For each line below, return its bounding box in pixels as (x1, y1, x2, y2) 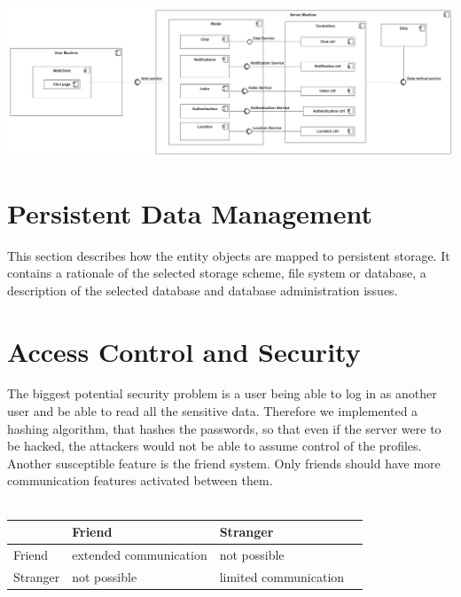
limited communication (219, 567, 345, 585)
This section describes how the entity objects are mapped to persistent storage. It (7, 246, 450, 264)
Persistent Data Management (7, 194, 372, 231)
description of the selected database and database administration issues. (7, 280, 398, 299)
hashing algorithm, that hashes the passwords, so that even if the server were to (7, 419, 441, 437)
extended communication (72, 545, 207, 563)
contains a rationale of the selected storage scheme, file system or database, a (7, 263, 426, 282)
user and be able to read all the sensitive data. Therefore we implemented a (7, 402, 418, 420)
